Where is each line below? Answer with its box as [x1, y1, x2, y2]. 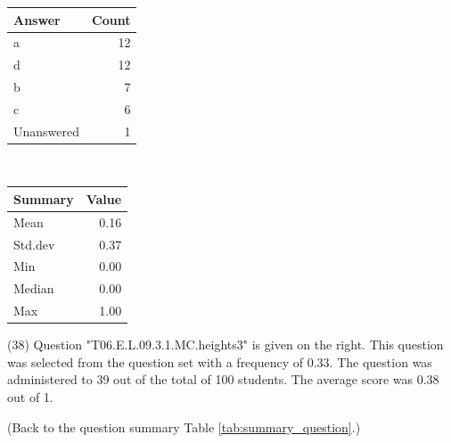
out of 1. [7, 388, 53, 406]
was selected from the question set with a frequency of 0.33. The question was [7, 352, 432, 371]
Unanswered [13, 121, 80, 140]
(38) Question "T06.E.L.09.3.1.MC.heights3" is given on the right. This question [7, 335, 444, 354]
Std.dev [13, 234, 55, 253]
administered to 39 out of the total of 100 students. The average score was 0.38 [7, 370, 439, 389]
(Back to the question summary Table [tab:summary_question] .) [7, 417, 361, 436]
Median [13, 279, 54, 298]
